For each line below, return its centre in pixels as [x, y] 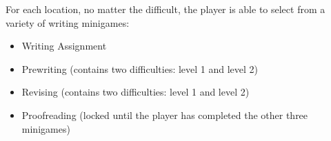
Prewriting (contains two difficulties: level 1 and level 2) [140, 68]
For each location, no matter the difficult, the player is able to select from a [165, 9]
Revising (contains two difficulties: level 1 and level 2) [136, 92]
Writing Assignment [64, 46]
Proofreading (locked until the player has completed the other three [165, 115]
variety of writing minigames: [68, 22]
